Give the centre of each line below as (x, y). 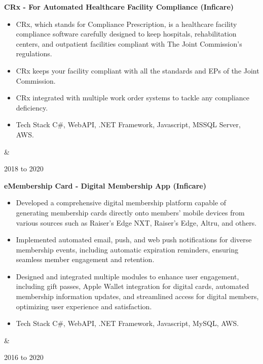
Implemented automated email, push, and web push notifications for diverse (134, 240)
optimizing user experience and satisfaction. (84, 306)
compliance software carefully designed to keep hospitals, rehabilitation (126, 34)
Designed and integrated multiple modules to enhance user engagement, (127, 276)
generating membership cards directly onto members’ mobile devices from (130, 212)
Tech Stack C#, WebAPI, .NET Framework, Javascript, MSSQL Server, (128, 124)
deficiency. (32, 107)
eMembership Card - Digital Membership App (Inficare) (105, 185)
